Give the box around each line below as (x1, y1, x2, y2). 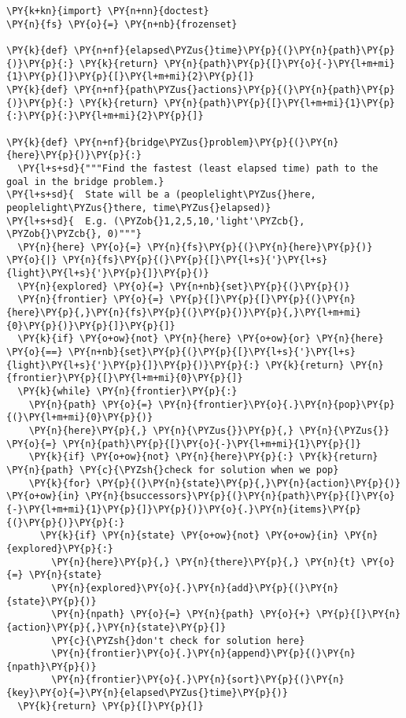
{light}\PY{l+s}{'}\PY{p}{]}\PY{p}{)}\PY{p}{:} (6, 359, 260, 371)
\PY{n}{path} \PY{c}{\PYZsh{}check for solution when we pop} (6, 464, 339, 476)
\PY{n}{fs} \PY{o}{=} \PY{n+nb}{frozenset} (6, 18, 238, 30)
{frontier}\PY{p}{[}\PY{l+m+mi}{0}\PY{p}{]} (6, 372, 243, 384)
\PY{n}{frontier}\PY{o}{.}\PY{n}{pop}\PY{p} (158, 398, 395, 410)
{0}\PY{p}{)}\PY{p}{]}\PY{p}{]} (6, 320, 175, 331)
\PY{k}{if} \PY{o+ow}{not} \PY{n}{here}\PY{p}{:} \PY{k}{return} (28, 451, 378, 463)
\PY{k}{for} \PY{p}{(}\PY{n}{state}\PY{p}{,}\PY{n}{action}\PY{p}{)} (28, 477, 401, 489)
